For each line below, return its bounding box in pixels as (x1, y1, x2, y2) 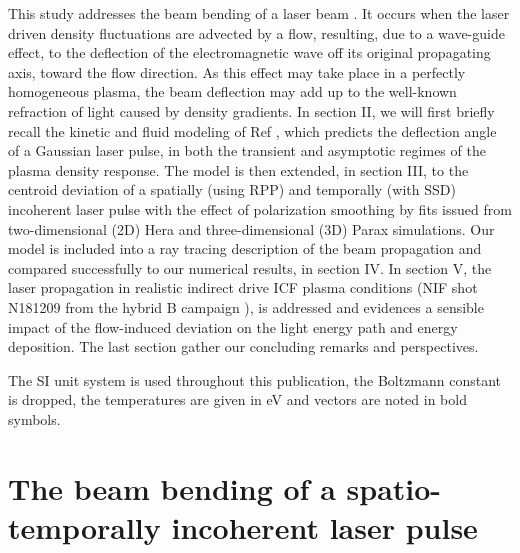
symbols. (8, 408, 61, 429)
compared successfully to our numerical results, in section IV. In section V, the (8, 257, 492, 278)
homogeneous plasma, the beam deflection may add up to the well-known (8, 81, 457, 102)
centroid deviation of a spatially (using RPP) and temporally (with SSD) (8, 179, 456, 200)
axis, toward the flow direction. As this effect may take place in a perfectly (8, 61, 466, 82)
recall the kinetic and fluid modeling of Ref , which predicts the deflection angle (8, 120, 497, 141)
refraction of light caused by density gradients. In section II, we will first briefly (8, 100, 495, 121)
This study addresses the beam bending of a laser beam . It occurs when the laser (8, 3, 510, 23)
